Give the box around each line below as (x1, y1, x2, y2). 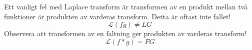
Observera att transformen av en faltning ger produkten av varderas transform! (4, 28, 247, 39)
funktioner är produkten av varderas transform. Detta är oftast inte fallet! (4, 11, 231, 21)
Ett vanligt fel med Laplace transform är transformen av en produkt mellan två (4, 1, 248, 11)
